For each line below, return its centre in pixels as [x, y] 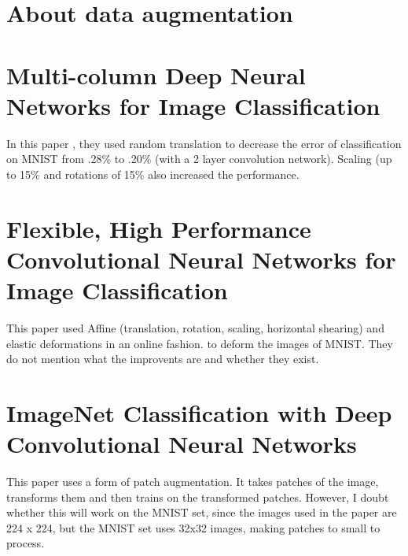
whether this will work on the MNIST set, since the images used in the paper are [202, 512]
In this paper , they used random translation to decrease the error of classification [204, 143]
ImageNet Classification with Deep [199, 412]
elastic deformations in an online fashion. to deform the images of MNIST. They [200, 343]
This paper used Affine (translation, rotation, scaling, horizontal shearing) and [195, 327]
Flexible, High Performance [159, 228]
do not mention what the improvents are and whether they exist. [163, 359]
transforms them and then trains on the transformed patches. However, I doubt [198, 497]
